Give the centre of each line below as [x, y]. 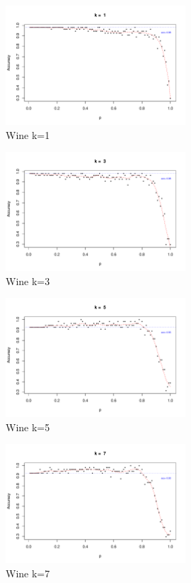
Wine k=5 [28, 427]
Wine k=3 [28, 281]
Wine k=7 [28, 573]
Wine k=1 [28, 134]
